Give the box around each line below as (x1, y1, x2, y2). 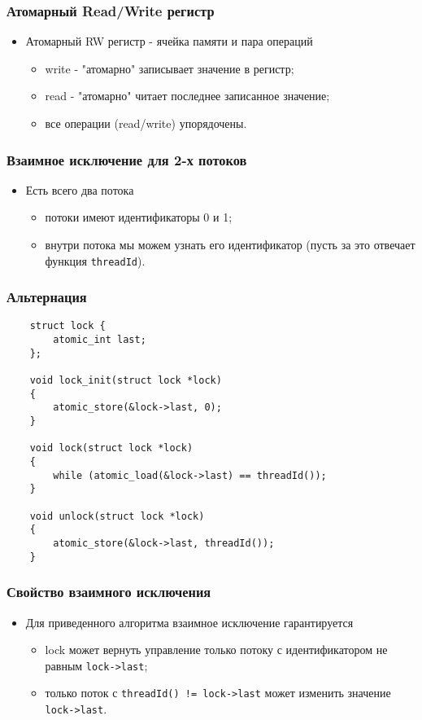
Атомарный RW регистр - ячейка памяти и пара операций (25, 33, 313, 50)
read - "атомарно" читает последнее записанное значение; (45, 87, 330, 104)
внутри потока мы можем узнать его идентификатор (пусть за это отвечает (45, 236, 415, 252)
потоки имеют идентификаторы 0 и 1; (45, 209, 233, 226)
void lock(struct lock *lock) (29, 442, 194, 454)
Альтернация (7, 287, 87, 307)
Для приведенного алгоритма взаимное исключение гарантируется (25, 613, 354, 630)
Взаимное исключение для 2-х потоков (7, 149, 247, 169)
